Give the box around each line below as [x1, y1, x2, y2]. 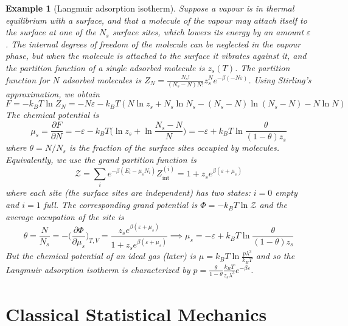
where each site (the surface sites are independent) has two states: [5, 186, 251, 199]
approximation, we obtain [5, 87, 100, 100]
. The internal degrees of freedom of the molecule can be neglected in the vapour [5, 37, 301, 50]
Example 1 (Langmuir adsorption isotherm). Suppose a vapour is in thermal [5, 2, 294, 14]
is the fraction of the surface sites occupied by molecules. [69, 141, 280, 154]
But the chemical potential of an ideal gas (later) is [5, 249, 196, 262]
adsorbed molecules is [62, 73, 142, 86]
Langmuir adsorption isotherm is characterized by [5, 263, 190, 276]
